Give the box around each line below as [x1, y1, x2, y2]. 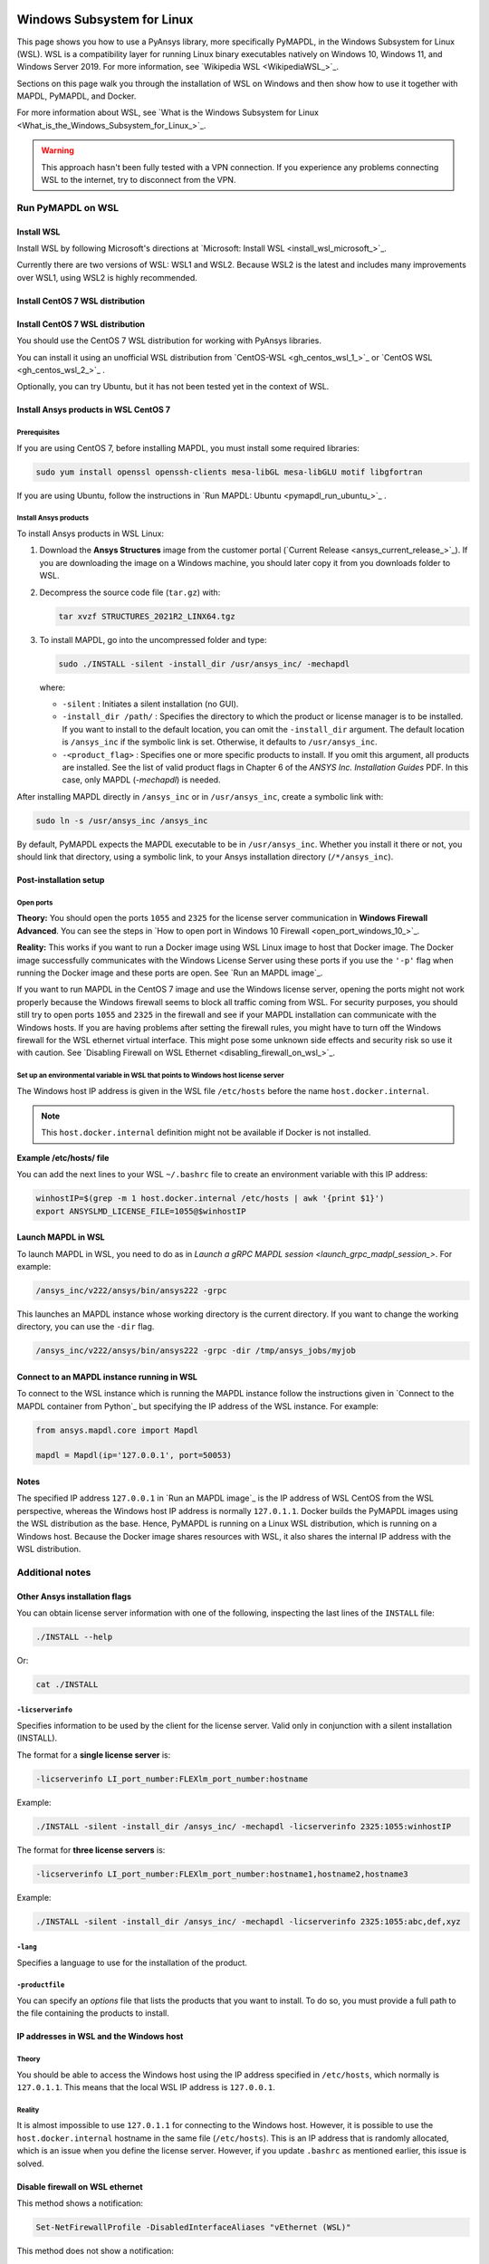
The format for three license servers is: [16, 1844, 166, 1856]
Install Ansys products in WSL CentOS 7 [16, 404, 171, 416]
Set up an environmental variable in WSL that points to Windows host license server [16, 1071, 284, 1080]
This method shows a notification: [16, 2198, 144, 2209]
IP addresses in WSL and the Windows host [16, 2031, 184, 2042]
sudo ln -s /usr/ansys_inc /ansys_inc [35, 815, 208, 826]
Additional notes [16, 1566, 91, 1578]
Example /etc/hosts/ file [16, 1152, 110, 1163]
